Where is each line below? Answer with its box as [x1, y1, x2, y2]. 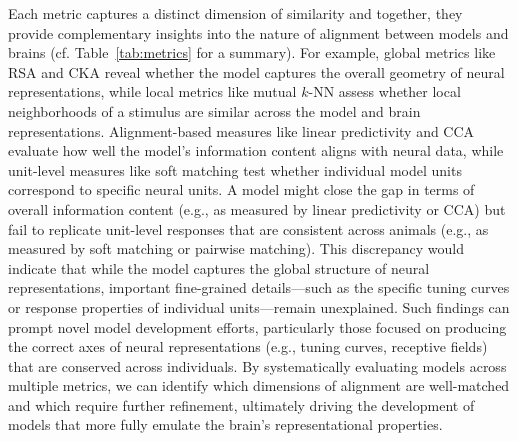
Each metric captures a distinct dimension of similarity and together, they [8, 3, 463, 23]
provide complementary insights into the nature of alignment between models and [8, 22, 509, 43]
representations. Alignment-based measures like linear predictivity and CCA [8, 120, 475, 141]
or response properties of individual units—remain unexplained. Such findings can [8, 296, 510, 317]
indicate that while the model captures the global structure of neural [8, 257, 430, 278]
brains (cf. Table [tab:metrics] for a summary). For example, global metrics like [8, 42, 496, 63]
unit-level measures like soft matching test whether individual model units [8, 159, 462, 180]
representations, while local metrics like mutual [8, 81, 297, 102]
